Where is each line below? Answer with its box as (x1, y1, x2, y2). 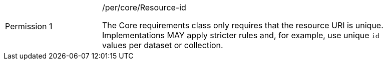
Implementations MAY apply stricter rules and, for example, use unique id (102, 30, 379, 40)
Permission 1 (5, 21, 53, 31)
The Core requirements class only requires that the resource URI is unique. (102, 20, 383, 30)
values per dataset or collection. (102, 40, 223, 50)
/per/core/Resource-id (102, 2, 186, 12)
